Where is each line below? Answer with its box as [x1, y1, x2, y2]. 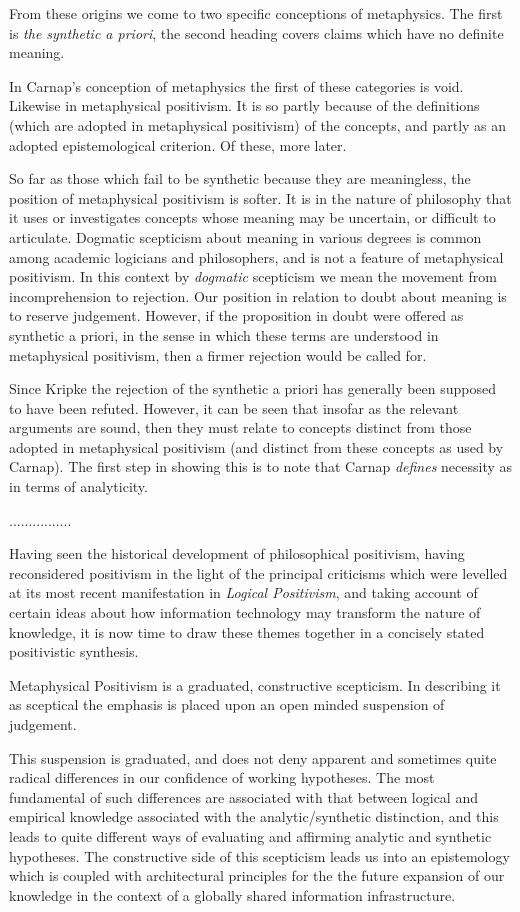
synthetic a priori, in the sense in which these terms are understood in [9, 324, 439, 345]
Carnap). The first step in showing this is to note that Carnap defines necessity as [9, 456, 513, 477]
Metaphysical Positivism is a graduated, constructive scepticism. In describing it [9, 674, 501, 695]
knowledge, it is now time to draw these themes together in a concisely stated [9, 621, 485, 642]
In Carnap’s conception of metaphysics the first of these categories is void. [9, 75, 464, 96]
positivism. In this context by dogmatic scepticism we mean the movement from [9, 266, 498, 287]
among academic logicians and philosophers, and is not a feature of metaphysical [9, 246, 504, 267]
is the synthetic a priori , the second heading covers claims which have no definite [9, 22, 504, 43]
